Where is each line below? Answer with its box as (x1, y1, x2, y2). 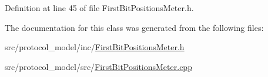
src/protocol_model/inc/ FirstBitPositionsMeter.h (5, 41, 185, 53)
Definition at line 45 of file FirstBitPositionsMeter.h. (5, 2, 194, 13)
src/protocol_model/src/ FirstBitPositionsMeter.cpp (5, 60, 192, 72)
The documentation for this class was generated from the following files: (5, 21, 264, 33)
